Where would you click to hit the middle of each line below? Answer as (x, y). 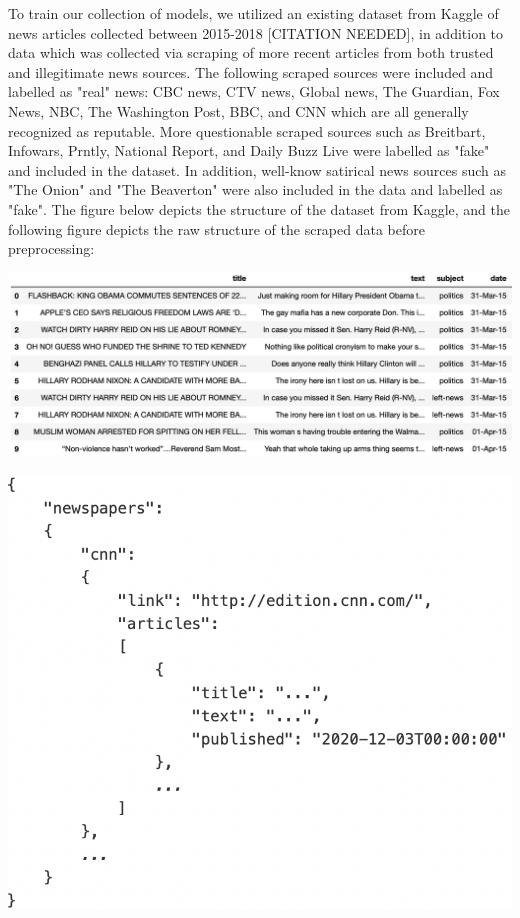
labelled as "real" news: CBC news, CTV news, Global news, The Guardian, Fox (254, 91)
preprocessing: (51, 248)
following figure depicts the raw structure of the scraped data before (216, 228)
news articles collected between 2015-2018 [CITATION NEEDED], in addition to (256, 32)
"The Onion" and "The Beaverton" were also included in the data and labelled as (255, 189)
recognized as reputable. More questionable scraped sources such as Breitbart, (247, 130)
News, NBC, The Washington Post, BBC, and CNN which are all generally (238, 110)
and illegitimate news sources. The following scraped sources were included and (251, 71)
